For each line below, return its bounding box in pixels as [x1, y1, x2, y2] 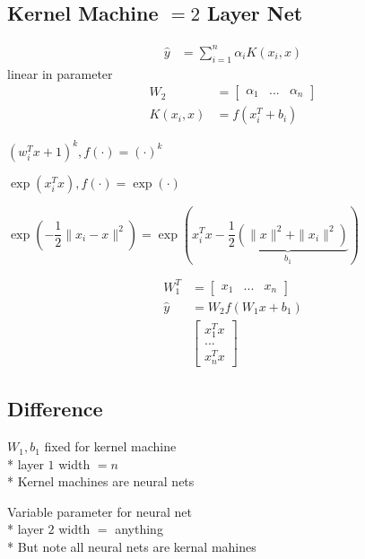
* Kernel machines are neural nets [7, 472, 195, 491]
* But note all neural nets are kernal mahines [7, 537, 256, 556]
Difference [7, 395, 103, 423]
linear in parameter [7, 64, 113, 83]
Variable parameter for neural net [7, 502, 192, 520]
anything [115, 520, 163, 538]
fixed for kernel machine [44, 437, 177, 456]
